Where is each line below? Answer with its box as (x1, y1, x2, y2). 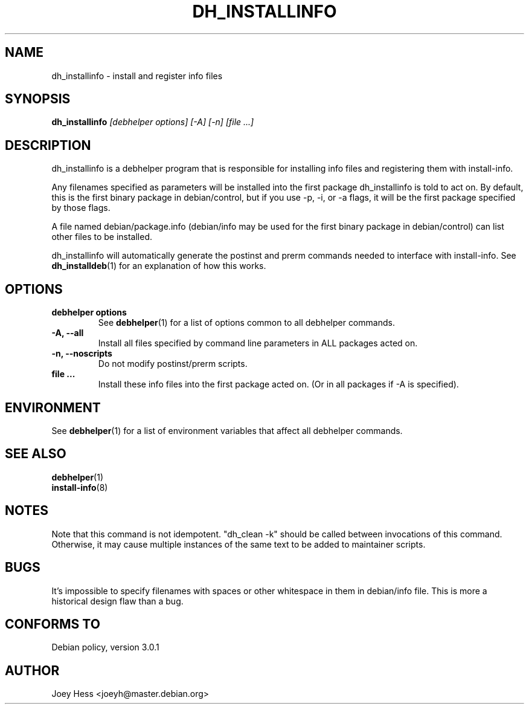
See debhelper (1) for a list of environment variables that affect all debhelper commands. (51, 425, 403, 436)
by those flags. (51, 202, 111, 213)
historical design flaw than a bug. (51, 595, 184, 606)
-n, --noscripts (51, 348, 112, 359)
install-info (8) (51, 482, 108, 493)
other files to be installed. (51, 231, 153, 242)
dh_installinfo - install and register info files (51, 70, 223, 81)
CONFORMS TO (5, 616, 100, 632)
